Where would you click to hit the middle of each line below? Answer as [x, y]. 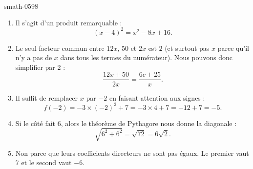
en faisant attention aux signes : [157, 97]
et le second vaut [46, 162]
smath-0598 [21, 6]
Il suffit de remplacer [47, 97]
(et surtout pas [187, 48]
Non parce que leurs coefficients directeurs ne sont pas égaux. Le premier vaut [132, 153]
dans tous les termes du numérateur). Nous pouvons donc [147, 57]
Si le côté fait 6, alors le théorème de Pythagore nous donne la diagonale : [126, 123]
